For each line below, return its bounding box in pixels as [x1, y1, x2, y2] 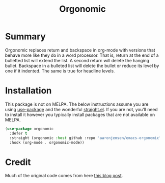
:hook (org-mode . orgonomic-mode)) [9, 140, 84, 145]
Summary [5, 31, 46, 42]
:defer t [9, 131, 27, 136]
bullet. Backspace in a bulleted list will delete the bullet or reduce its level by [5, 63, 160, 69]
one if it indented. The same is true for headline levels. [5, 68, 115, 74]
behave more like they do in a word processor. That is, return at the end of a [5, 52, 159, 58]
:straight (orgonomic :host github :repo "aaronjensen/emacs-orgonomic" [9, 136, 162, 140]
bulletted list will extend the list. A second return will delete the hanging [5, 57, 150, 63]
